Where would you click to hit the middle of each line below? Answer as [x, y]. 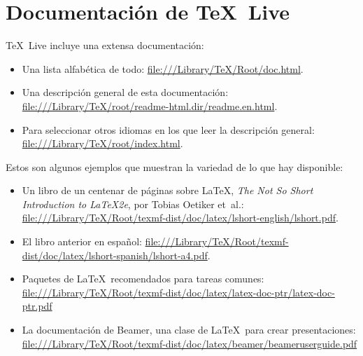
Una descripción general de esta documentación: [125, 92]
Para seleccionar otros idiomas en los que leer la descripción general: [168, 129]
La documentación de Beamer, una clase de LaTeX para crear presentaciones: [189, 330]
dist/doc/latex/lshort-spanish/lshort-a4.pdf [115, 255]
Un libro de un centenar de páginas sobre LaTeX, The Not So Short [168, 190]
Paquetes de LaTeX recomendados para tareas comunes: [143, 279]
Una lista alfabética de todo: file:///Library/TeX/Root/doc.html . [163, 68]
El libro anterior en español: [82, 241]
